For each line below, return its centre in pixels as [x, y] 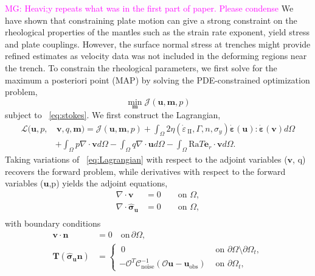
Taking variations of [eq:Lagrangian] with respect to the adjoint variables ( [146, 159]
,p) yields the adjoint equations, [108, 183]
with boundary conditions [53, 223]
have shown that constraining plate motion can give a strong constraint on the [151, 20]
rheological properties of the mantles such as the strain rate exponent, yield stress [157, 32]
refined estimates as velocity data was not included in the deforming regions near [156, 56]
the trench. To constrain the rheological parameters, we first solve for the [141, 67]
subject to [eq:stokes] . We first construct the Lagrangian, [113, 114]
